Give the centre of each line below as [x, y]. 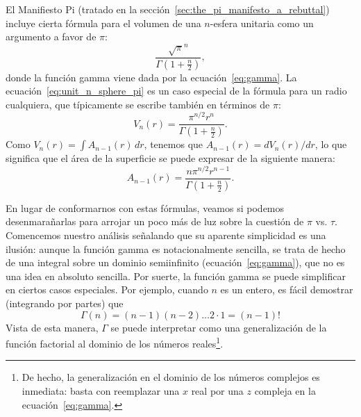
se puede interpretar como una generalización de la [219, 327]
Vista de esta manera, [52, 327]
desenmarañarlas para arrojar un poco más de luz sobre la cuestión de [155, 221]
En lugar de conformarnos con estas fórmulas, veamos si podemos [145, 207]
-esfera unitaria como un [262, 23]
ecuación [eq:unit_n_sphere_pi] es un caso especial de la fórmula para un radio [176, 91]
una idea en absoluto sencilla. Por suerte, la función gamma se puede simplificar [176, 276]
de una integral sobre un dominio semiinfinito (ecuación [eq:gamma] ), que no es [175, 262]
